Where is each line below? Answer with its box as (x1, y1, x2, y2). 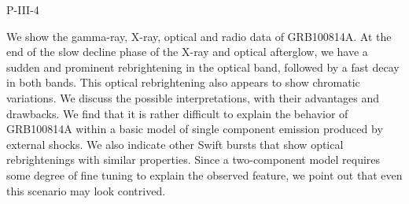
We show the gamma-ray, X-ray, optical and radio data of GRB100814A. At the (6, 28, 392, 44)
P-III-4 (6, 2, 39, 17)
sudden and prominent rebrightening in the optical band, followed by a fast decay (6, 58, 400, 75)
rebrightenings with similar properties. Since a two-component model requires (6, 151, 381, 168)
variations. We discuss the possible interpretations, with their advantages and (6, 89, 380, 106)
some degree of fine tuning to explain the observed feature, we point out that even (6, 166, 403, 183)
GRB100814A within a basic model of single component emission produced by (6, 121, 383, 137)
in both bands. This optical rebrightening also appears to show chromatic (6, 74, 360, 91)
